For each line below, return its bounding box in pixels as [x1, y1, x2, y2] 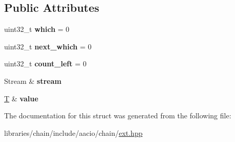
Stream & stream [4, 75, 62, 86]
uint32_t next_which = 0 [4, 41, 92, 51]
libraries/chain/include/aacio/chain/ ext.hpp [4, 127, 143, 138]
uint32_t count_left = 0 [4, 58, 87, 69]
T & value [4, 93, 38, 103]
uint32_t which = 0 [4, 24, 70, 34]
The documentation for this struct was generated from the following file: [4, 110, 231, 121]
